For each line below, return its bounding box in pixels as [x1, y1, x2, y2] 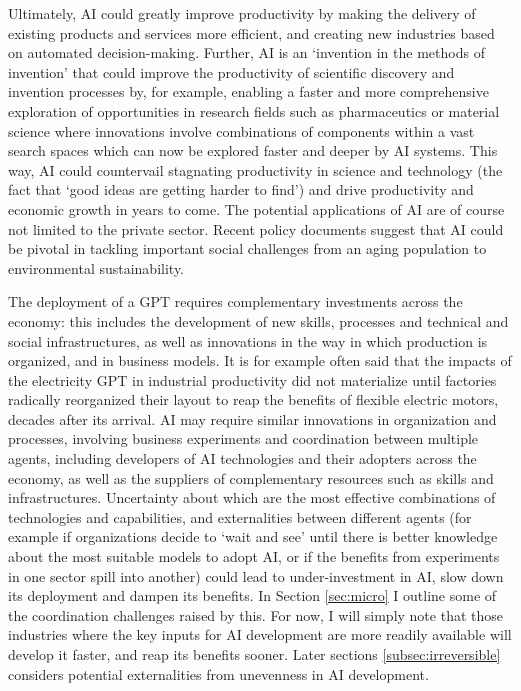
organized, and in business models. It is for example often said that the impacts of [8, 350, 512, 371]
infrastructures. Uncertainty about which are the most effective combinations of [8, 487, 496, 508]
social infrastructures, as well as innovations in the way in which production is [8, 330, 488, 351]
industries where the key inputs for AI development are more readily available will [8, 624, 512, 645]
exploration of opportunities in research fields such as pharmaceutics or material [8, 100, 500, 121]
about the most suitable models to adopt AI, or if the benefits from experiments [8, 546, 500, 567]
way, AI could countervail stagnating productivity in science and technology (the [8, 159, 503, 180]
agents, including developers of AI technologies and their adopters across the [8, 448, 477, 469]
